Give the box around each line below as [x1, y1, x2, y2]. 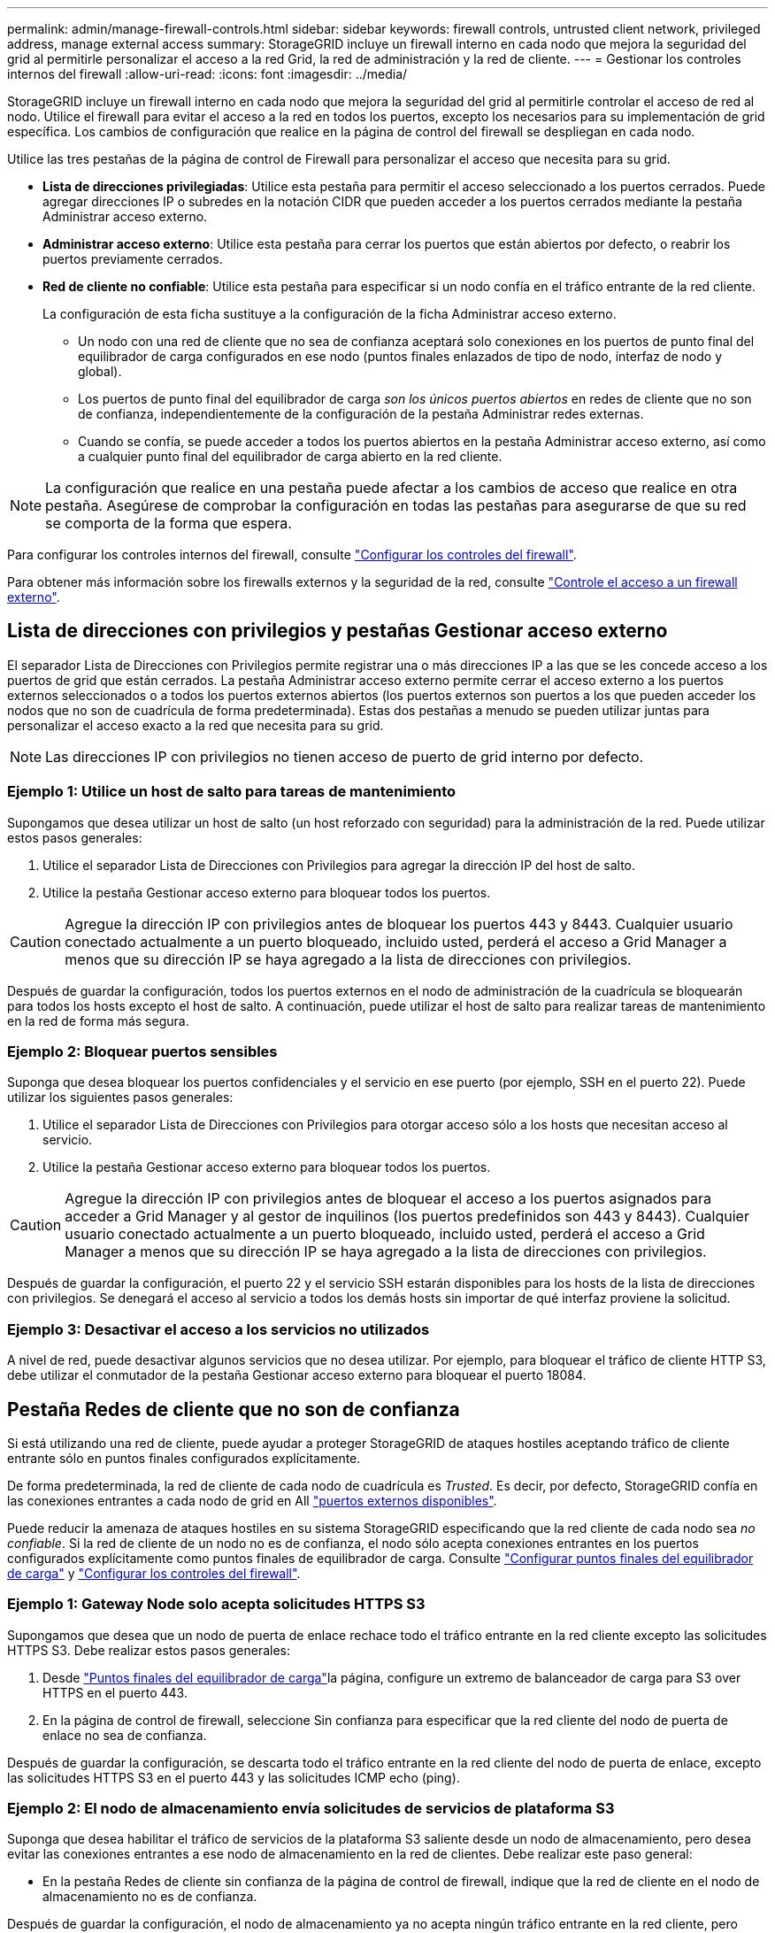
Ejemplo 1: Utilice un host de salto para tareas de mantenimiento [7, 782, 457, 801]
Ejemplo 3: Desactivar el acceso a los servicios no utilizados [7, 1320, 430, 1338]
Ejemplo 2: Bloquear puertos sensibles [7, 1042, 278, 1060]
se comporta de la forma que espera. [45, 514, 292, 532]
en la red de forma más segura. [7, 1013, 189, 1028]
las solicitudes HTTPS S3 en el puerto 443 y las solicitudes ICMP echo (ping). [7, 1769, 460, 1785]
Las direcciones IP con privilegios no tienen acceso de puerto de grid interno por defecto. [45, 747, 644, 766]
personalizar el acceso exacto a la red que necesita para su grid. [7, 717, 384, 733]
